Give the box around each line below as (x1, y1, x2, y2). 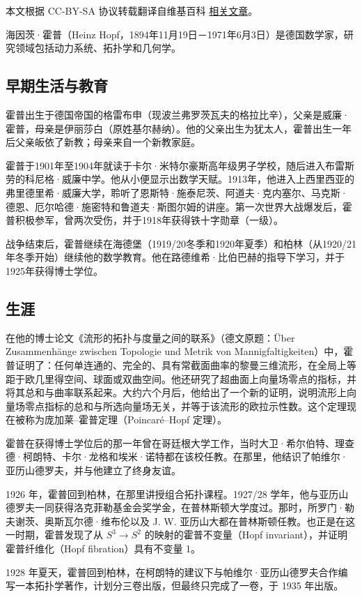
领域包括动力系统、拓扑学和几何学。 (15, 40, 181, 55)
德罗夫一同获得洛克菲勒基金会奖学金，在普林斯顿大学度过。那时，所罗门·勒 (6, 500, 354, 515)
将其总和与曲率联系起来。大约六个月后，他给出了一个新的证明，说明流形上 (6, 385, 347, 400)
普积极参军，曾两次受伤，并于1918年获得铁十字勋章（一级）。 (6, 213, 283, 227)
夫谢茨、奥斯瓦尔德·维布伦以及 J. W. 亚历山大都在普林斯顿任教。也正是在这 (6, 513, 356, 528)
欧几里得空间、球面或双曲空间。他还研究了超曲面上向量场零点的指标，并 (24, 371, 356, 386)
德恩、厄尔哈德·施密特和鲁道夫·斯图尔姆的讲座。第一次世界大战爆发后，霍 (6, 199, 352, 213)
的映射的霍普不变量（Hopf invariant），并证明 (144, 527, 347, 542)
